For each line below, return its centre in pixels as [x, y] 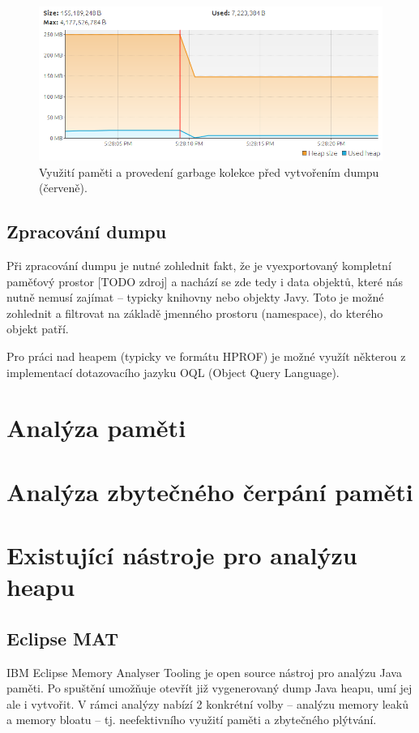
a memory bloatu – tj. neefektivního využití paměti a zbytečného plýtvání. [192, 720]
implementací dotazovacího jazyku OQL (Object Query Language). [173, 372]
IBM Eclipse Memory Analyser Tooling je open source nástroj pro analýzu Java [204, 672]
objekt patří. [38, 329]
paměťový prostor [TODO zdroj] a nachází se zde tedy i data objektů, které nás [205, 281]
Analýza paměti [96, 428]
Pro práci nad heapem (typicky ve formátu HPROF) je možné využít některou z [206, 356]
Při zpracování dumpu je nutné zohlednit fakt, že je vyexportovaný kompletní [199, 265]
